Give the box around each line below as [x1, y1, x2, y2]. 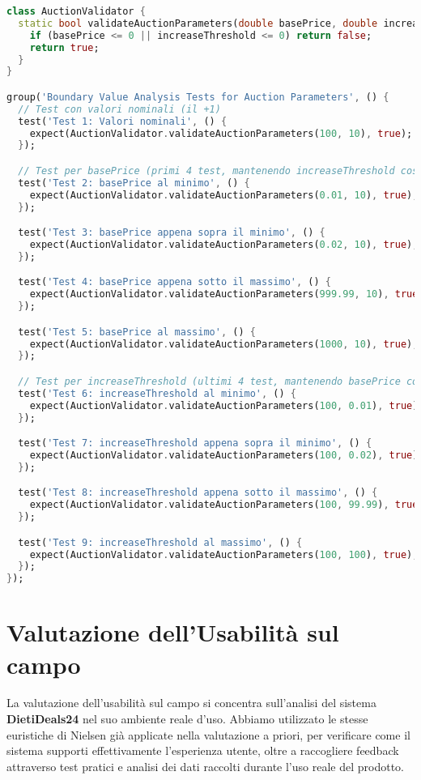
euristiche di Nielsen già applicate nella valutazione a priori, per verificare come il [6, 726, 410, 743]
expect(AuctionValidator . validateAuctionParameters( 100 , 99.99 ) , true [29, 499, 419, 511]
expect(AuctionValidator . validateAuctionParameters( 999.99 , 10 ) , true [29, 288, 419, 300]
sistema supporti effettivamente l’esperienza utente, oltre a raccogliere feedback [6, 742, 399, 759]
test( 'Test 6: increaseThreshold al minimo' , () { [18, 387, 296, 399]
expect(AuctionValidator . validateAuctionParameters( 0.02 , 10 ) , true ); [29, 238, 419, 250]
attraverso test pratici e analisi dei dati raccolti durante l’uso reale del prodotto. [6, 757, 404, 774]
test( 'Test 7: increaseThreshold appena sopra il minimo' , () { [18, 437, 372, 450]
